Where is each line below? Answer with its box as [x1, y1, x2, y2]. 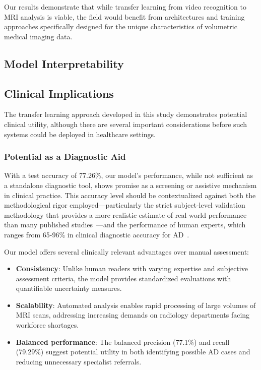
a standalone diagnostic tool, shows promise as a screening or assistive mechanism [4, 179, 257, 190]
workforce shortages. [16, 320, 79, 330]
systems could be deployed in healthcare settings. [4, 129, 156, 139]
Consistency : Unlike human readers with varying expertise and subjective [16, 263, 248, 274]
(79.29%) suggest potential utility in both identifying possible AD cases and [16, 346, 250, 357]
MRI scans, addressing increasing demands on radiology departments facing [16, 310, 250, 320]
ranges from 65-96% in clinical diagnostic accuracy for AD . [4, 229, 189, 239]
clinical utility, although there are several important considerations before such [4, 118, 247, 129]
